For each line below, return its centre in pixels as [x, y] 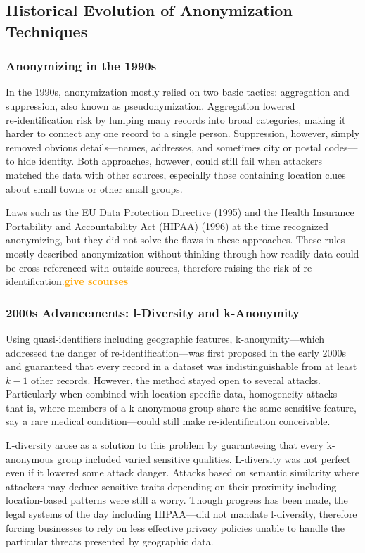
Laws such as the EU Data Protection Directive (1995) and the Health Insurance [180, 212]
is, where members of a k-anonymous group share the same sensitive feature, [192, 407]
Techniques [47, 31]
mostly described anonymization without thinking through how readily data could [182, 253]
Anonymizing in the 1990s [81, 66]
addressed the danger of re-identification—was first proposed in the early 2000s [176, 352]
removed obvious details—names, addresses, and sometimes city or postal [164, 147]
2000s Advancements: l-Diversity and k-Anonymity [153, 312]
